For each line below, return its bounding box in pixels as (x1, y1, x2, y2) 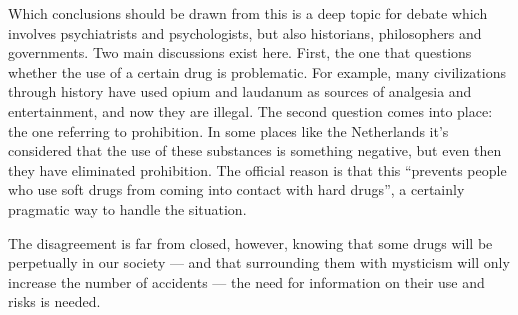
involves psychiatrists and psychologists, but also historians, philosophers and (8, 22, 482, 43)
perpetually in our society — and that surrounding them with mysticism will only (8, 252, 510, 273)
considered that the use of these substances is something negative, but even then (8, 140, 502, 161)
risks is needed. (8, 291, 101, 312)
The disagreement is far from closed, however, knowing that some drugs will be (8, 232, 493, 253)
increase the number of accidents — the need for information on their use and (8, 271, 485, 292)
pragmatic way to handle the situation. (8, 198, 247, 219)
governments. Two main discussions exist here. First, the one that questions (8, 42, 472, 63)
